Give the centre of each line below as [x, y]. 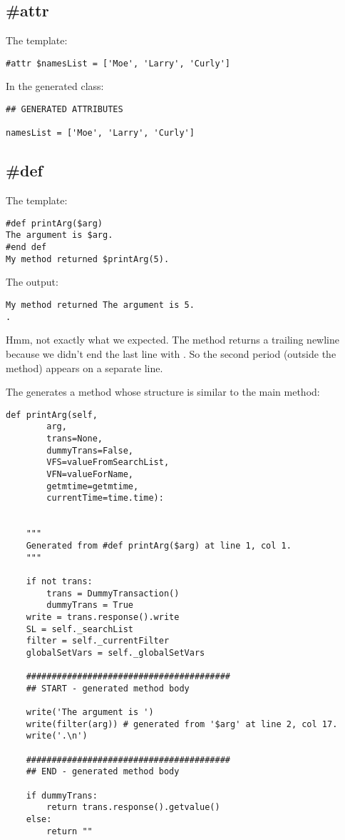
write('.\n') [57, 736]
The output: [32, 282]
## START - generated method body [108, 688]
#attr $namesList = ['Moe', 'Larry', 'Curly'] [118, 63]
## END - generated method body [103, 772]
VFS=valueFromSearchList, [108, 462]
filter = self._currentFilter [98, 641]
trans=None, [75, 439]
